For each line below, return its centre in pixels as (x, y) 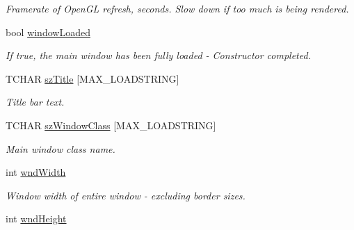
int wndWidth (36, 172)
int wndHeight (36, 219)
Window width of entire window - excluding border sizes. (126, 195)
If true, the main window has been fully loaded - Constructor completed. (158, 55)
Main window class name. (61, 148)
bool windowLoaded (48, 32)
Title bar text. (35, 102)
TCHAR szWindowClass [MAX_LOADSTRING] (111, 125)
